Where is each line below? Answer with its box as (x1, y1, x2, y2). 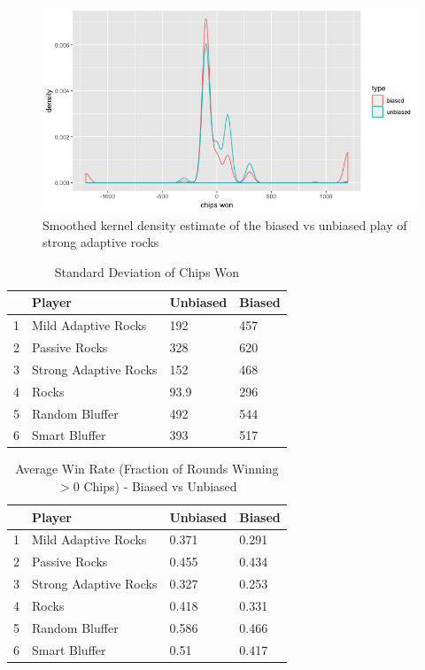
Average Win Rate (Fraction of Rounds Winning (15, 459, 279, 478)
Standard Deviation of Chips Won (54, 262, 240, 281)
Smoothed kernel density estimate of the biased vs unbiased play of (42, 215, 407, 234)
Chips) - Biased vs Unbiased (83, 477, 237, 496)
